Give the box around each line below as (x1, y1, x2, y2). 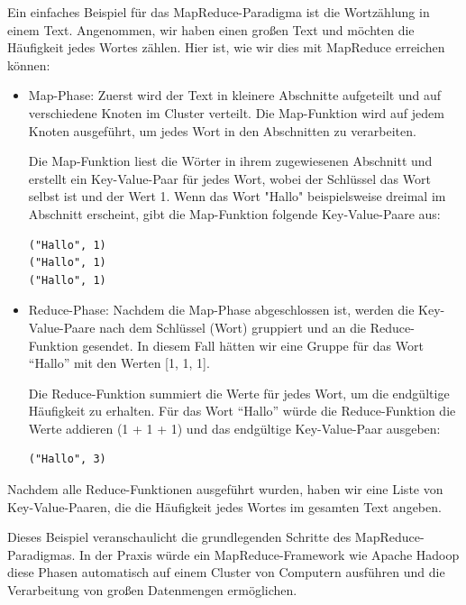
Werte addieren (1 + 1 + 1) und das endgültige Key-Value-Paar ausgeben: (28, 418, 441, 437)
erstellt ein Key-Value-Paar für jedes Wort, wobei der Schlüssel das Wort (28, 169, 431, 188)
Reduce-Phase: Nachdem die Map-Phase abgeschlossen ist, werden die (28, 300, 415, 319)
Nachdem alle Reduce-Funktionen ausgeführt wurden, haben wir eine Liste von (7, 480, 443, 499)
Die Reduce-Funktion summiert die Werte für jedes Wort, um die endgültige (28, 383, 450, 402)
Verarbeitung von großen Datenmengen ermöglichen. (7, 581, 297, 600)
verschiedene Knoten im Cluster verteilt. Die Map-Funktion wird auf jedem (28, 103, 444, 122)
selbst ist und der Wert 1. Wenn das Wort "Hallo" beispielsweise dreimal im (28, 187, 446, 206)
